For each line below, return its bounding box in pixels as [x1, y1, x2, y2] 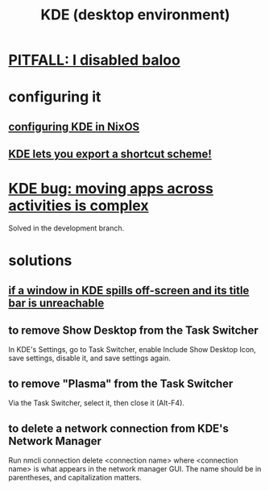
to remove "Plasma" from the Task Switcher [8, 376, 234, 390]
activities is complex [8, 197, 149, 215]
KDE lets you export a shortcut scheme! [8, 147, 212, 161]
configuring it [8, 88, 101, 106]
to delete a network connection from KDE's [8, 421, 230, 435]
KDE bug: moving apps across [8, 180, 213, 198]
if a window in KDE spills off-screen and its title [8, 284, 250, 297]
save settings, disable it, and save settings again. [8, 353, 171, 363]
